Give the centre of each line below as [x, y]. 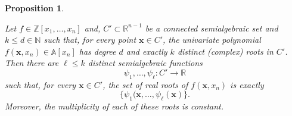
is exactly [247, 84]
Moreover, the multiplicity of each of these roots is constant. [114, 106]
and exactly [147, 51]
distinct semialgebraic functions [145, 63]
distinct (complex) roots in [225, 51]
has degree [97, 51]
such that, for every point [90, 40]
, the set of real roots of [145, 84]
